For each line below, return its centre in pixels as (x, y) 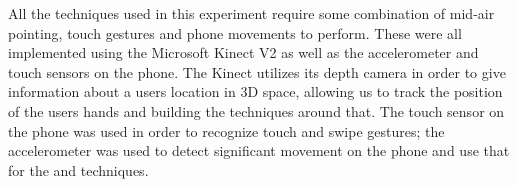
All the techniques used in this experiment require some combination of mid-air (251, 13)
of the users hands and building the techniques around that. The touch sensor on (256, 110)
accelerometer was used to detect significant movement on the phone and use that (259, 150)
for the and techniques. (78, 169)
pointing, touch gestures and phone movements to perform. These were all (235, 32)
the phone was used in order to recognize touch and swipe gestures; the (226, 130)
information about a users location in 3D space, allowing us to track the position (255, 91)
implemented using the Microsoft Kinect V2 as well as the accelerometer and (243, 52)
